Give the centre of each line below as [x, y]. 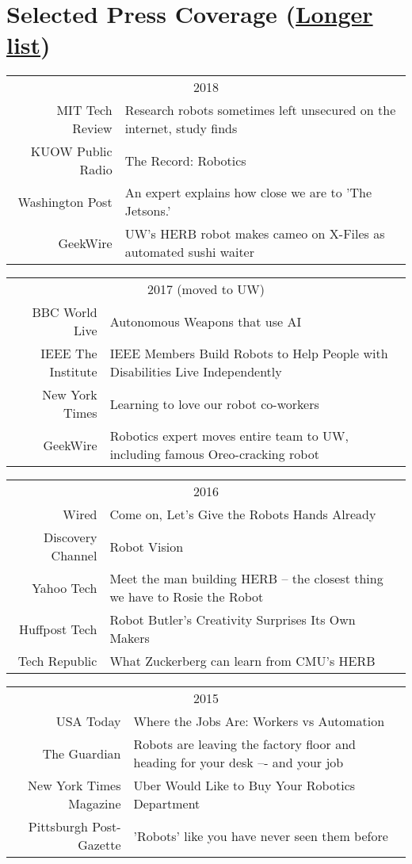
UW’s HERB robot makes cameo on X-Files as [255, 234]
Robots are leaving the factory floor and [244, 744]
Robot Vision [147, 546]
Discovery [70, 537]
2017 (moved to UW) [206, 289]
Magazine [95, 804]
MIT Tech [84, 110]
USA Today [88, 721]
